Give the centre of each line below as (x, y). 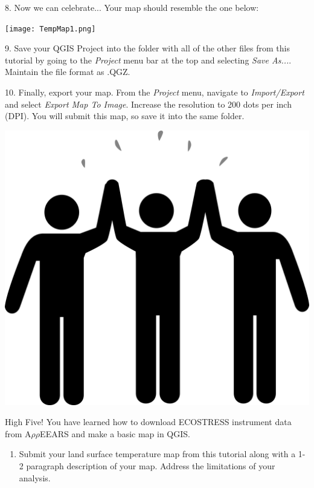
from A (18, 433)
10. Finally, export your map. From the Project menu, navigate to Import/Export (155, 92)
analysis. (35, 477)
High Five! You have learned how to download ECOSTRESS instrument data (148, 422)
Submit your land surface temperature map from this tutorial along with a (157, 454)
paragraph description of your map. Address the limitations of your (151, 465)
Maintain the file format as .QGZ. (68, 72)
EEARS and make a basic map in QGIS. (115, 433)
